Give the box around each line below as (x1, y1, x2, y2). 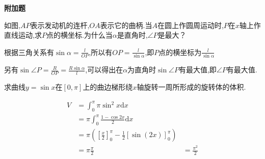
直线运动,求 (4, 30, 42, 40)
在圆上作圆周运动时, (157, 19, 224, 30)
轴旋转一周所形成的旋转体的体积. (137, 81, 246, 92)
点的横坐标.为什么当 (46, 30, 113, 40)
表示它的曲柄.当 (100, 19, 152, 30)
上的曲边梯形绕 (83, 81, 133, 92)
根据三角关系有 (4, 46, 54, 57)
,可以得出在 (85, 64, 123, 75)
